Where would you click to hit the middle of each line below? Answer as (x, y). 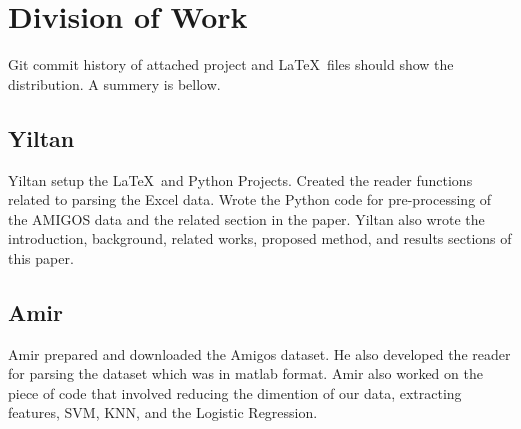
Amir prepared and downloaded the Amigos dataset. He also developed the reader (259, 353)
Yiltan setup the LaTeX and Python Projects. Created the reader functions (240, 179)
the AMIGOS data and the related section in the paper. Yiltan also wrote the (246, 218)
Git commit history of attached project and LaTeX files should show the (231, 64)
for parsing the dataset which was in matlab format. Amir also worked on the (245, 373)
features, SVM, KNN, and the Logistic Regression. (163, 412)
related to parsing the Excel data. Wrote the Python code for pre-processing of (250, 199)
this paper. (41, 257)
